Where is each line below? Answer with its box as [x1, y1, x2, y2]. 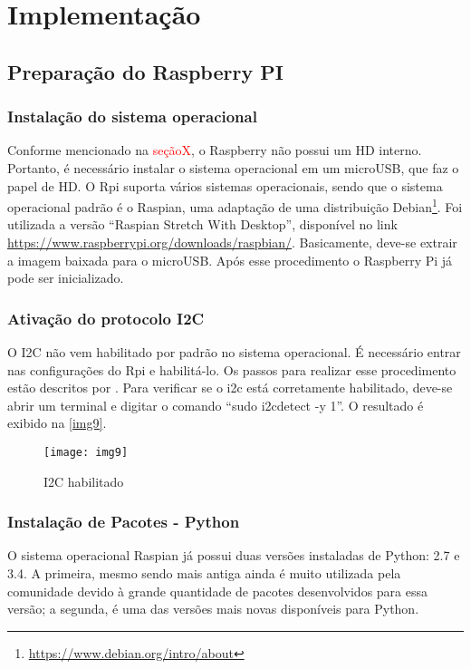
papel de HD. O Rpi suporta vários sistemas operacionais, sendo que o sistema [7, 176, 443, 195]
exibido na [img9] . [7, 413, 107, 432]
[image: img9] [43, 445, 129, 459]
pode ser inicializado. [7, 268, 124, 287]
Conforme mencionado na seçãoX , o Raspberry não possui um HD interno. [7, 141, 422, 160]
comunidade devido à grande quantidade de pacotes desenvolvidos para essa [7, 581, 428, 600]
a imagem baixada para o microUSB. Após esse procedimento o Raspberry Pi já [7, 250, 453, 269]
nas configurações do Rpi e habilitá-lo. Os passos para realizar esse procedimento [7, 360, 457, 379]
